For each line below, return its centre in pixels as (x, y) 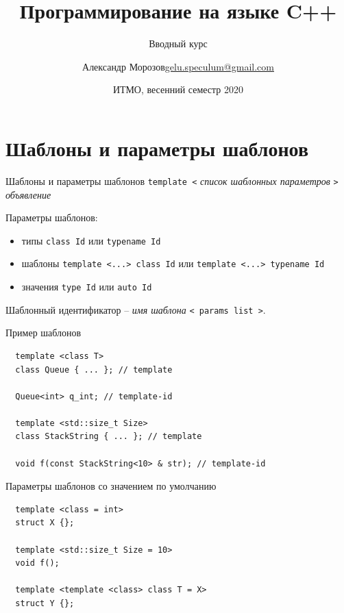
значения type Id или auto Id (87, 286)
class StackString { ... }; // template (109, 437)
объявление (28, 194)
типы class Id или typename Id (91, 240)
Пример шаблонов (44, 333)
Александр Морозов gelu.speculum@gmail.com (178, 66)
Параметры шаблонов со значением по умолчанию (111, 486)
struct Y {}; (45, 603)
